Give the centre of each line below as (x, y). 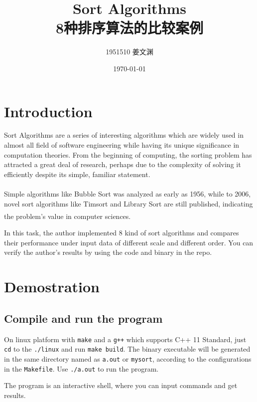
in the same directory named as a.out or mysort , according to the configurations (128, 358)
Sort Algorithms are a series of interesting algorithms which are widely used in (124, 135)
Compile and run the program (83, 318)
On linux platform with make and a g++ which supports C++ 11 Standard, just (125, 339)
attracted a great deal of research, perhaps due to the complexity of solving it (123, 164)
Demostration (52, 287)
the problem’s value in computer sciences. (67, 216)
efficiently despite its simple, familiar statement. (77, 174)
